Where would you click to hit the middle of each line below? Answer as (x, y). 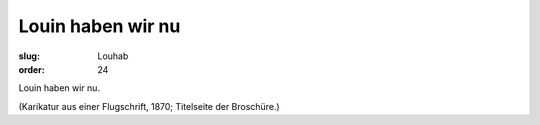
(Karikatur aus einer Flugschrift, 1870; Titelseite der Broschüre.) (149, 106)
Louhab (113, 56)
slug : (29, 56)
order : (31, 69)
